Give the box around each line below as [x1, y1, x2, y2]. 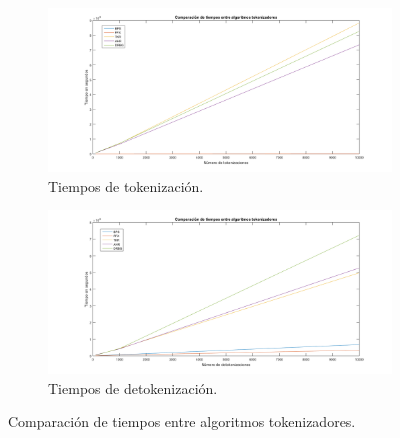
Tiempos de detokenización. [48, 377, 218, 398]
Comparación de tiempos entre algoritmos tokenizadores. [8, 411, 356, 432]
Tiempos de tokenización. [48, 175, 204, 196]
